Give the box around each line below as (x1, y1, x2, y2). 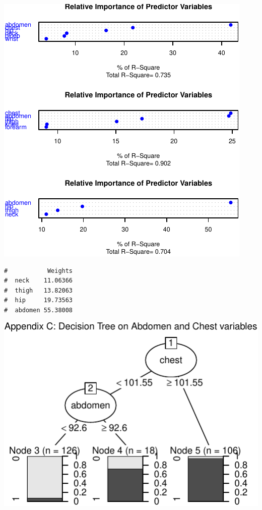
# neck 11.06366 (4, 277, 73, 285)
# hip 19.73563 (4, 297, 73, 304)
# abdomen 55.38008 (4, 306, 73, 314)
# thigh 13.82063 (4, 287, 73, 294)
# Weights (4, 267, 73, 274)
